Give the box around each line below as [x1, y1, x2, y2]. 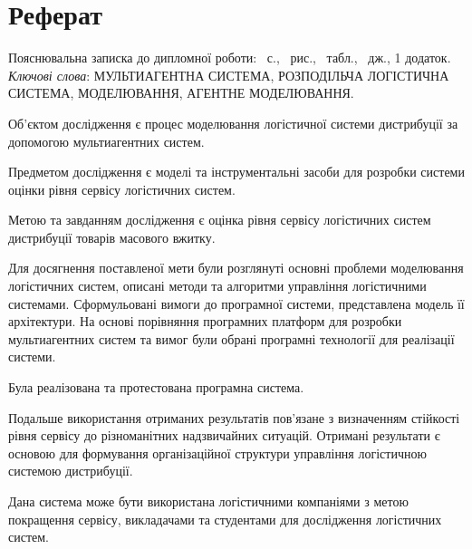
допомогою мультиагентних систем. [8, 131, 205, 150]
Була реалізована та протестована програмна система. [8, 378, 304, 397]
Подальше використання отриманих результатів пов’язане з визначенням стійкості [8, 408, 460, 427]
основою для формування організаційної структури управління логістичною [8, 443, 427, 462]
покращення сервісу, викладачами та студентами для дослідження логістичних [8, 509, 442, 528]
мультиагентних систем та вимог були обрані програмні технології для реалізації [8, 329, 455, 348]
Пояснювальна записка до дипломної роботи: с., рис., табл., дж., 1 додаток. [8, 48, 451, 67]
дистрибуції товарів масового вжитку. [8, 227, 216, 246]
